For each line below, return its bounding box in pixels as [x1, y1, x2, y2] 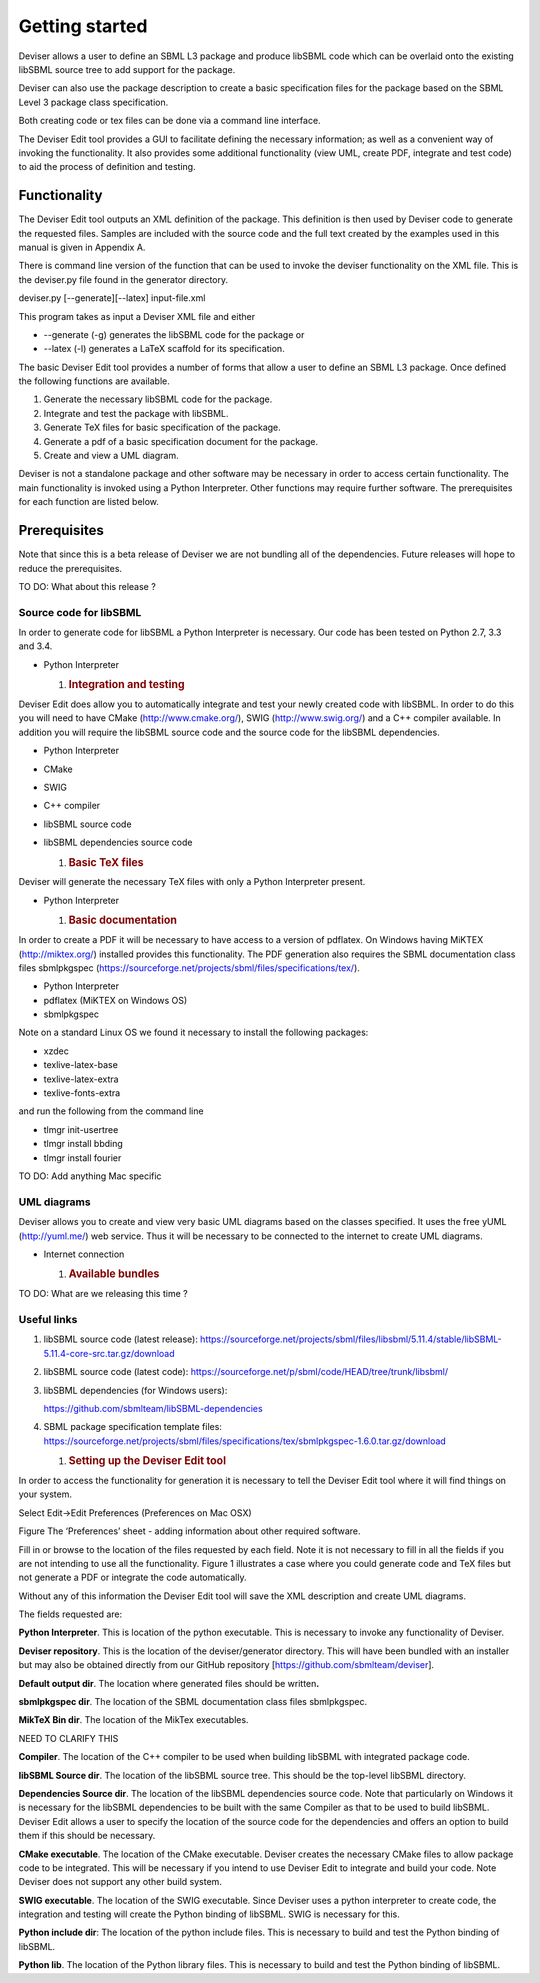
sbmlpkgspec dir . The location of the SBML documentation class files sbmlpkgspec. [18, 1696, 368, 1708]
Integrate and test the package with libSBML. [43, 407, 229, 419]
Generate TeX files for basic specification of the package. [43, 421, 282, 434]
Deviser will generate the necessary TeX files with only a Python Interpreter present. [18, 876, 366, 888]
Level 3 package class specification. [18, 96, 169, 108]
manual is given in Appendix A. [18, 241, 146, 253]
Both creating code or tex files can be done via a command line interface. [18, 115, 321, 127]
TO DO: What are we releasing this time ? [18, 1288, 189, 1300]
